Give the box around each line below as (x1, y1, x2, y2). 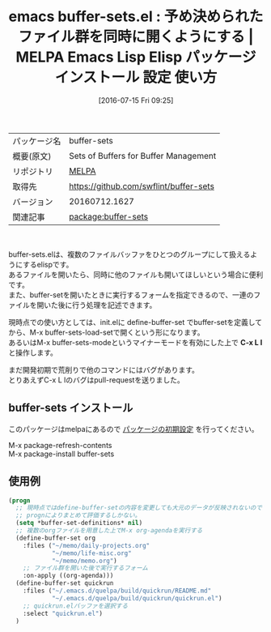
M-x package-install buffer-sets (8, 449, 115, 459)
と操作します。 (8, 348, 58, 357)
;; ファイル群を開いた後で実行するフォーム (23, 564, 148, 572)
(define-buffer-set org (15, 534, 95, 542)
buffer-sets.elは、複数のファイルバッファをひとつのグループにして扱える (8, 249, 251, 259)
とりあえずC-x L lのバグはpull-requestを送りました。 (8, 374, 184, 385)
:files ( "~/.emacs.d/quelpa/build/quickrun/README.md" (23, 587, 212, 596)
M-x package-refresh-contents (8, 440, 112, 450)
